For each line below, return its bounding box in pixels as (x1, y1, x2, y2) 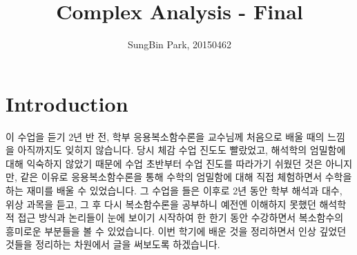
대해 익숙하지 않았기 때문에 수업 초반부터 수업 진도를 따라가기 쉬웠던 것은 (6, 156, 322, 170)
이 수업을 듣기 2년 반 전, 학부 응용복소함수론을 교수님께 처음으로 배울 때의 (6, 129, 325, 143)
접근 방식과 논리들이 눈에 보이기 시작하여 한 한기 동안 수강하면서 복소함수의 (17, 210, 344, 225)
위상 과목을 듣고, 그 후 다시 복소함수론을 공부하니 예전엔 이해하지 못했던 (6, 196, 316, 211)
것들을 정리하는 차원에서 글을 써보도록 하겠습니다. (6, 237, 220, 252)
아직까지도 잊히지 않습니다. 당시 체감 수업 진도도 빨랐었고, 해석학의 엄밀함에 (17, 143, 346, 157)
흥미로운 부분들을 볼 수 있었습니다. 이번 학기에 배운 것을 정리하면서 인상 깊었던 (6, 223, 347, 238)
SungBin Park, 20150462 (127, 37, 232, 52)
